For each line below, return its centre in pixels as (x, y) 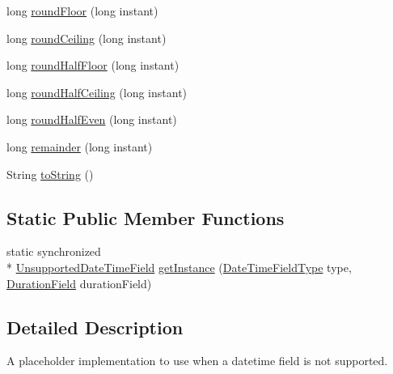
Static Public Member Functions (146, 217)
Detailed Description (95, 327)
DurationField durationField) (79, 283)
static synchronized (54, 251)
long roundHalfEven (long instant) (92, 119)
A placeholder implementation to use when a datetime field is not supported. (197, 361)
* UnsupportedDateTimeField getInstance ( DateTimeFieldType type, (179, 267)
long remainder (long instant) (80, 146)
